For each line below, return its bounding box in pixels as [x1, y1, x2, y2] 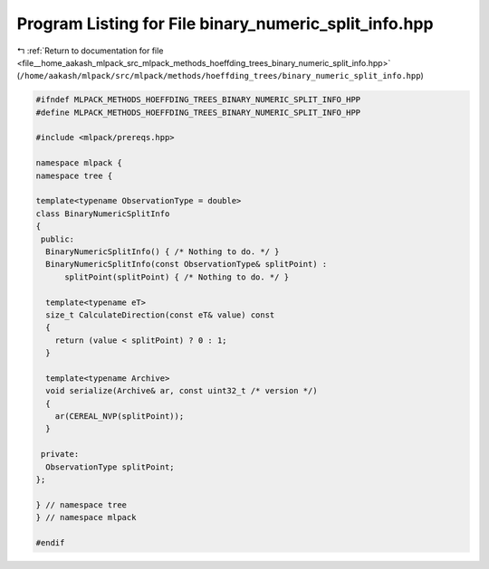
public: [41, 233, 75, 244]
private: [41, 449, 80, 460]
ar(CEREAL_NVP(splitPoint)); [54, 412, 185, 422]
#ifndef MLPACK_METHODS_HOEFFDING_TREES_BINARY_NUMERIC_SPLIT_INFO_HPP [35, 95, 361, 105]
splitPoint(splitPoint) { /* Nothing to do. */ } [64, 271, 290, 282]
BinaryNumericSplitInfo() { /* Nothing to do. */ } [45, 247, 280, 257]
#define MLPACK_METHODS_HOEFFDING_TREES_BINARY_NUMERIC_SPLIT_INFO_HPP [35, 107, 361, 118]
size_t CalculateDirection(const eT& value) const [45, 309, 275, 320]
